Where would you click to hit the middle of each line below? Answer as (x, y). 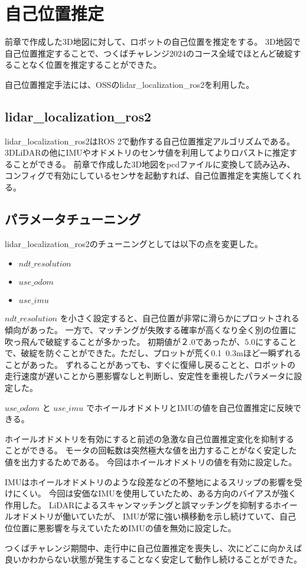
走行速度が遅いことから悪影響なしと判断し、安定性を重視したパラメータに (149, 376)
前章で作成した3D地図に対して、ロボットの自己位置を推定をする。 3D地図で (153, 42)
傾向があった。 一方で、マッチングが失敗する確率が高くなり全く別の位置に (151, 330)
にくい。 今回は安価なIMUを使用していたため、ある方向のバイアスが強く (155, 493)
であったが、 (220, 341)
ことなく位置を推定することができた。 (87, 65)
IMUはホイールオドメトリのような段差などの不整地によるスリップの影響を (149, 481)
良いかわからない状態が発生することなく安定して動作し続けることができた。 (153, 559)
